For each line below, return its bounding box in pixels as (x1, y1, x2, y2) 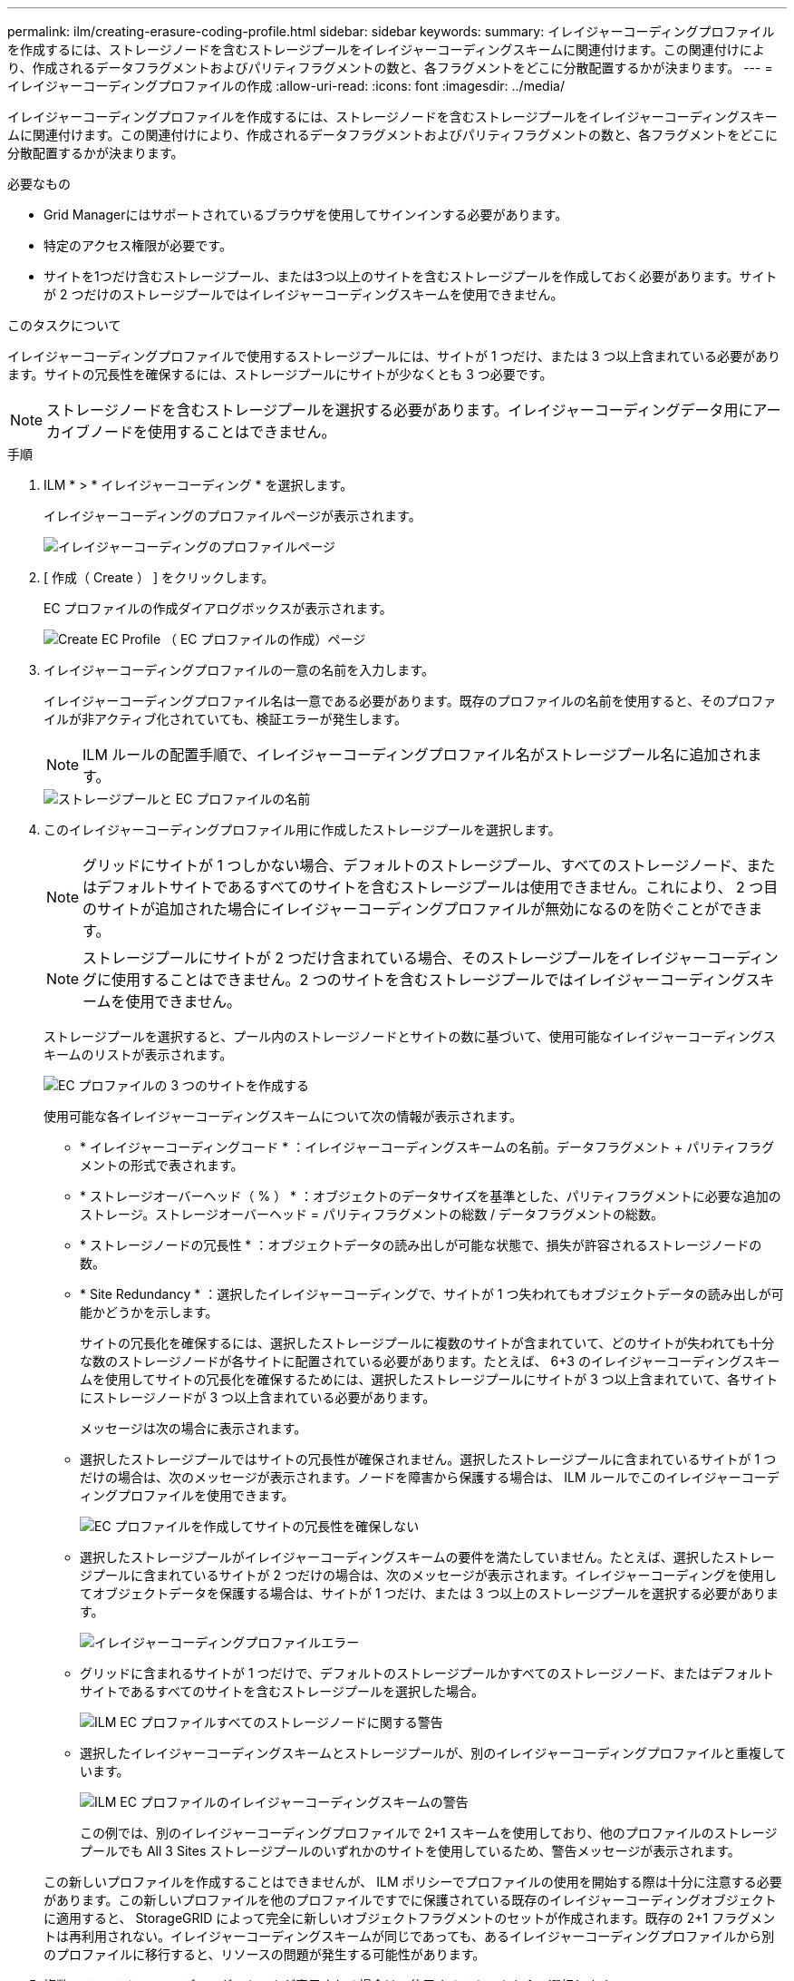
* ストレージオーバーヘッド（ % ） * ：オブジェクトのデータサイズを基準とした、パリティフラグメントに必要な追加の (80, 1188, 781, 1204)
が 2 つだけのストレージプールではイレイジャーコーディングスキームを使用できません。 (44, 287, 564, 302)
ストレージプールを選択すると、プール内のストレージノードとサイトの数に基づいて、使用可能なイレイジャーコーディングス (44, 1029, 776, 1044)
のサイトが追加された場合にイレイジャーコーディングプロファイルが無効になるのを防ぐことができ (82, 900, 749, 918)
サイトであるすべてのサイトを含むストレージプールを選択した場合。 (80, 1683, 485, 1699)
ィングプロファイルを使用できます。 (80, 1488, 295, 1503)
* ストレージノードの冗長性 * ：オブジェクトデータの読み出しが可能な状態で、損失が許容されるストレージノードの (80, 1237, 762, 1253)
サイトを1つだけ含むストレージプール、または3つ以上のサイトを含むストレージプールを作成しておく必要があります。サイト (44, 268, 778, 284)
